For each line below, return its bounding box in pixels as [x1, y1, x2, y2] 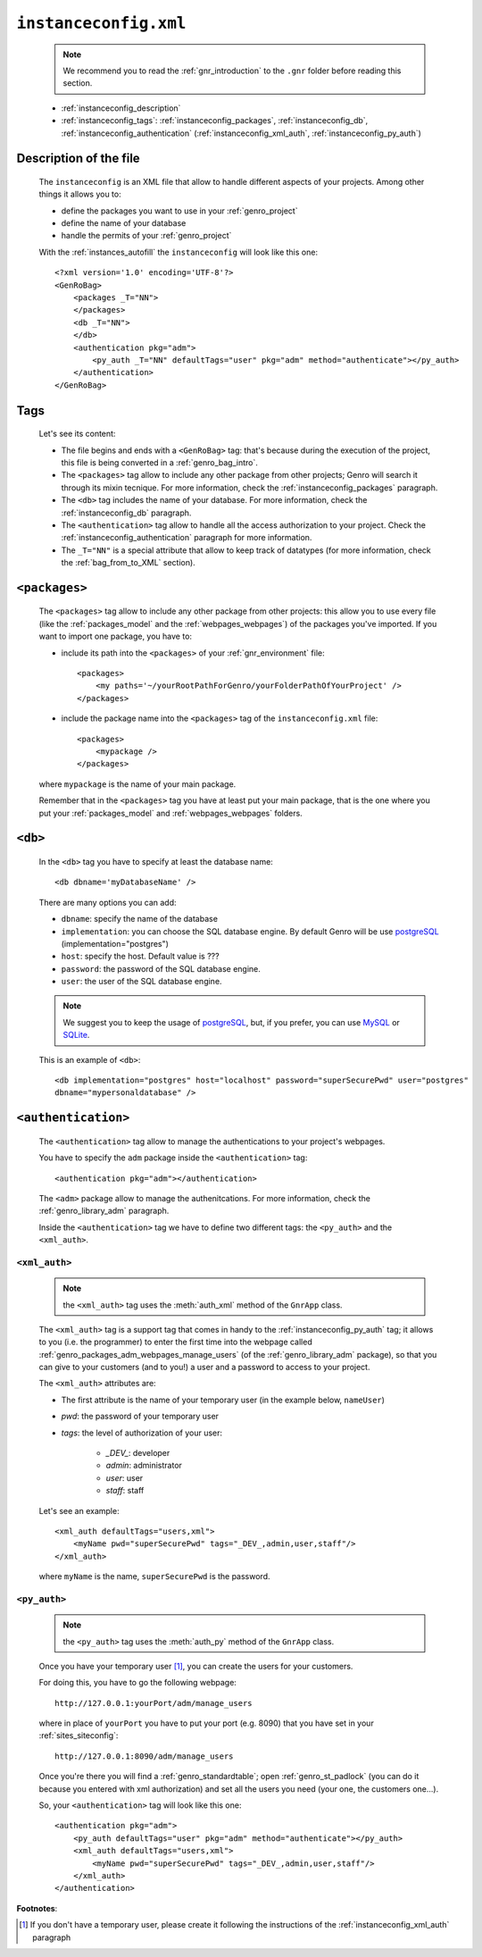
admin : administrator [105, 1460, 183, 1471]
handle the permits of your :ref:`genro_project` [61, 230, 232, 241]
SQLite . [62, 1030, 90, 1041]
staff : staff [105, 1485, 145, 1496]
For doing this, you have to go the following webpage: [38, 1677, 237, 1688]
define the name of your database [61, 218, 187, 229]
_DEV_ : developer [105, 1448, 170, 1459]
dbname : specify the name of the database [61, 914, 219, 924]
